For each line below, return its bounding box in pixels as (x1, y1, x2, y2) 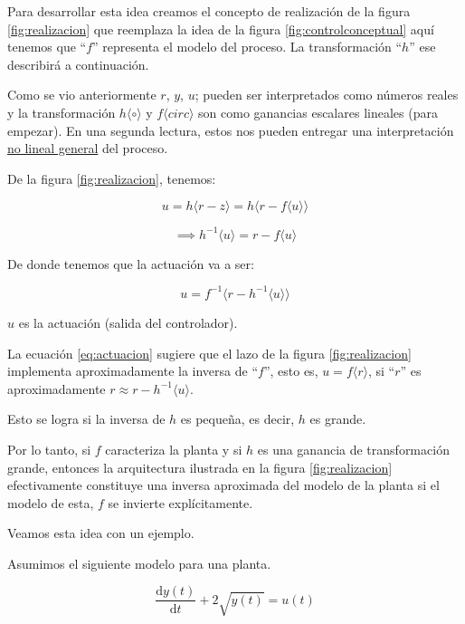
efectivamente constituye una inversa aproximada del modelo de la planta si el (7, 475, 440, 494)
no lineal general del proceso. (7, 139, 168, 158)
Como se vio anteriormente (7, 85, 157, 104)
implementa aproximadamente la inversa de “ (7, 361, 259, 380)
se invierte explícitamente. (108, 493, 253, 512)
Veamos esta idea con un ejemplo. (7, 523, 195, 542)
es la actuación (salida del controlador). (18, 312, 238, 331)
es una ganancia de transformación (257, 439, 450, 458)
